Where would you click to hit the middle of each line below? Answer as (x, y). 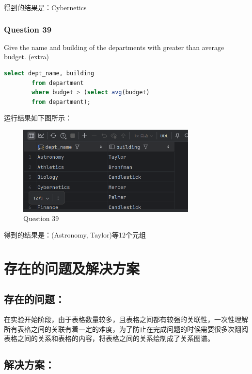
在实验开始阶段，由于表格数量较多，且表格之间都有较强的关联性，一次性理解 (126, 319)
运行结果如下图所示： (38, 118)
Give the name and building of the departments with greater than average (114, 47)
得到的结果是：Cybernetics (45, 7)
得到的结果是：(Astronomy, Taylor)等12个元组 (75, 234)
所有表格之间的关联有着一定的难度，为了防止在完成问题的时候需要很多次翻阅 (126, 329)
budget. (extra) (27, 57)
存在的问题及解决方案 (72, 268)
